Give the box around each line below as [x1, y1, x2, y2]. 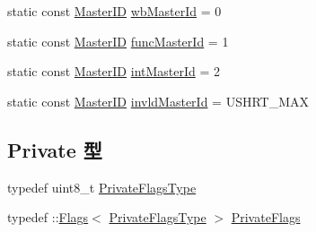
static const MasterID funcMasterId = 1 [7, 31, 229, 50]
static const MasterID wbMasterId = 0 [7, 2, 222, 20]
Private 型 [7, 135, 102, 163]
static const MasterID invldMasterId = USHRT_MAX [7, 91, 310, 110]
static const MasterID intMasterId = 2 [7, 62, 221, 81]
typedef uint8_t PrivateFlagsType [7, 177, 197, 196]
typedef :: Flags [7, 208, 89, 227]
